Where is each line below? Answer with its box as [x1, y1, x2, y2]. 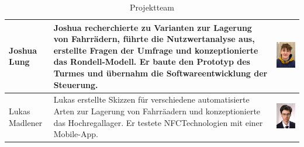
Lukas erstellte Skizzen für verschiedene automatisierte [53, 93, 250, 106]
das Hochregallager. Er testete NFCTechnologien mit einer [53, 116, 263, 128]
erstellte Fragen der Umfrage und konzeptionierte [53, 44, 258, 56]
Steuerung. [53, 78, 98, 90]
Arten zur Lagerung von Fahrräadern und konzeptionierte [53, 105, 261, 117]
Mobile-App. [53, 128, 98, 140]
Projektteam [129, 1, 175, 13]
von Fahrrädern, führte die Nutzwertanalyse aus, [53, 33, 255, 45]
